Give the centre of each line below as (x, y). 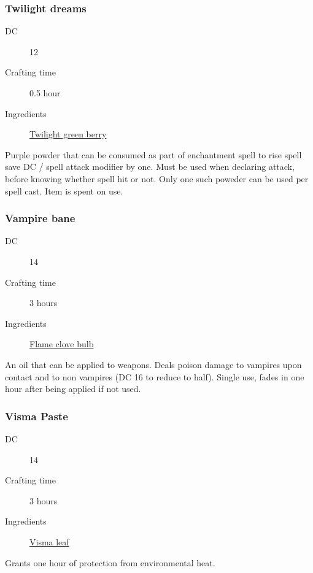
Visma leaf (49, 541)
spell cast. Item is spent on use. (64, 190)
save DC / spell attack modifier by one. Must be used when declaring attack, (150, 167)
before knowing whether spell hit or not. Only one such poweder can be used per (157, 178)
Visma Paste (37, 416)
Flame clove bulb (62, 344)
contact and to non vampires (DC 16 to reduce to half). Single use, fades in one (155, 376)
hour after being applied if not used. (73, 389)
